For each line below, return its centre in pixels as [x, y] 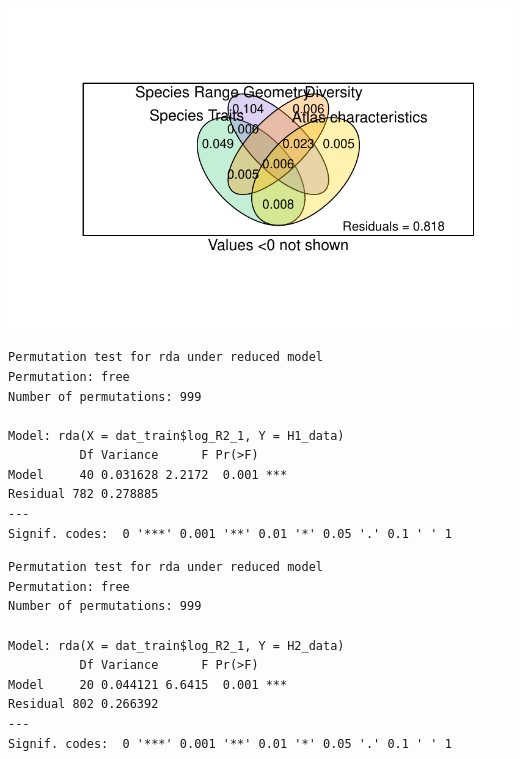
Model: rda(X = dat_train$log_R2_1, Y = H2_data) [176, 645]
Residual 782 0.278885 [83, 494]
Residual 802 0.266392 [83, 704]
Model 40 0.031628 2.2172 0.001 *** [148, 474]
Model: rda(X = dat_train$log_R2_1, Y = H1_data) [176, 435]
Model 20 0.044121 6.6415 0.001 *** [148, 684]
